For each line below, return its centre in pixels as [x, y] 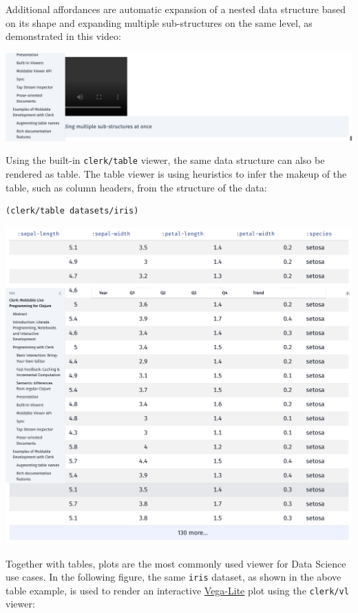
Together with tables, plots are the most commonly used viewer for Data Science [176, 563]
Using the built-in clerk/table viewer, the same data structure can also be [165, 160]
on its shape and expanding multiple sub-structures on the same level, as [159, 22]
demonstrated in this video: [63, 36]
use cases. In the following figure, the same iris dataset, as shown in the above [173, 577]
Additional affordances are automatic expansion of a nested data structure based [176, 9]
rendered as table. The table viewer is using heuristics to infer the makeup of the [176, 174]
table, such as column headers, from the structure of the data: [136, 187]
